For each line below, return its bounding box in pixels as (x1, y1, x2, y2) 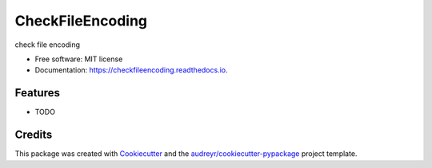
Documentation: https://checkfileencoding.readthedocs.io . (34, 65, 228, 75)
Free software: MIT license (34, 54, 123, 64)
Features (14, 86, 60, 100)
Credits (14, 128, 53, 142)
